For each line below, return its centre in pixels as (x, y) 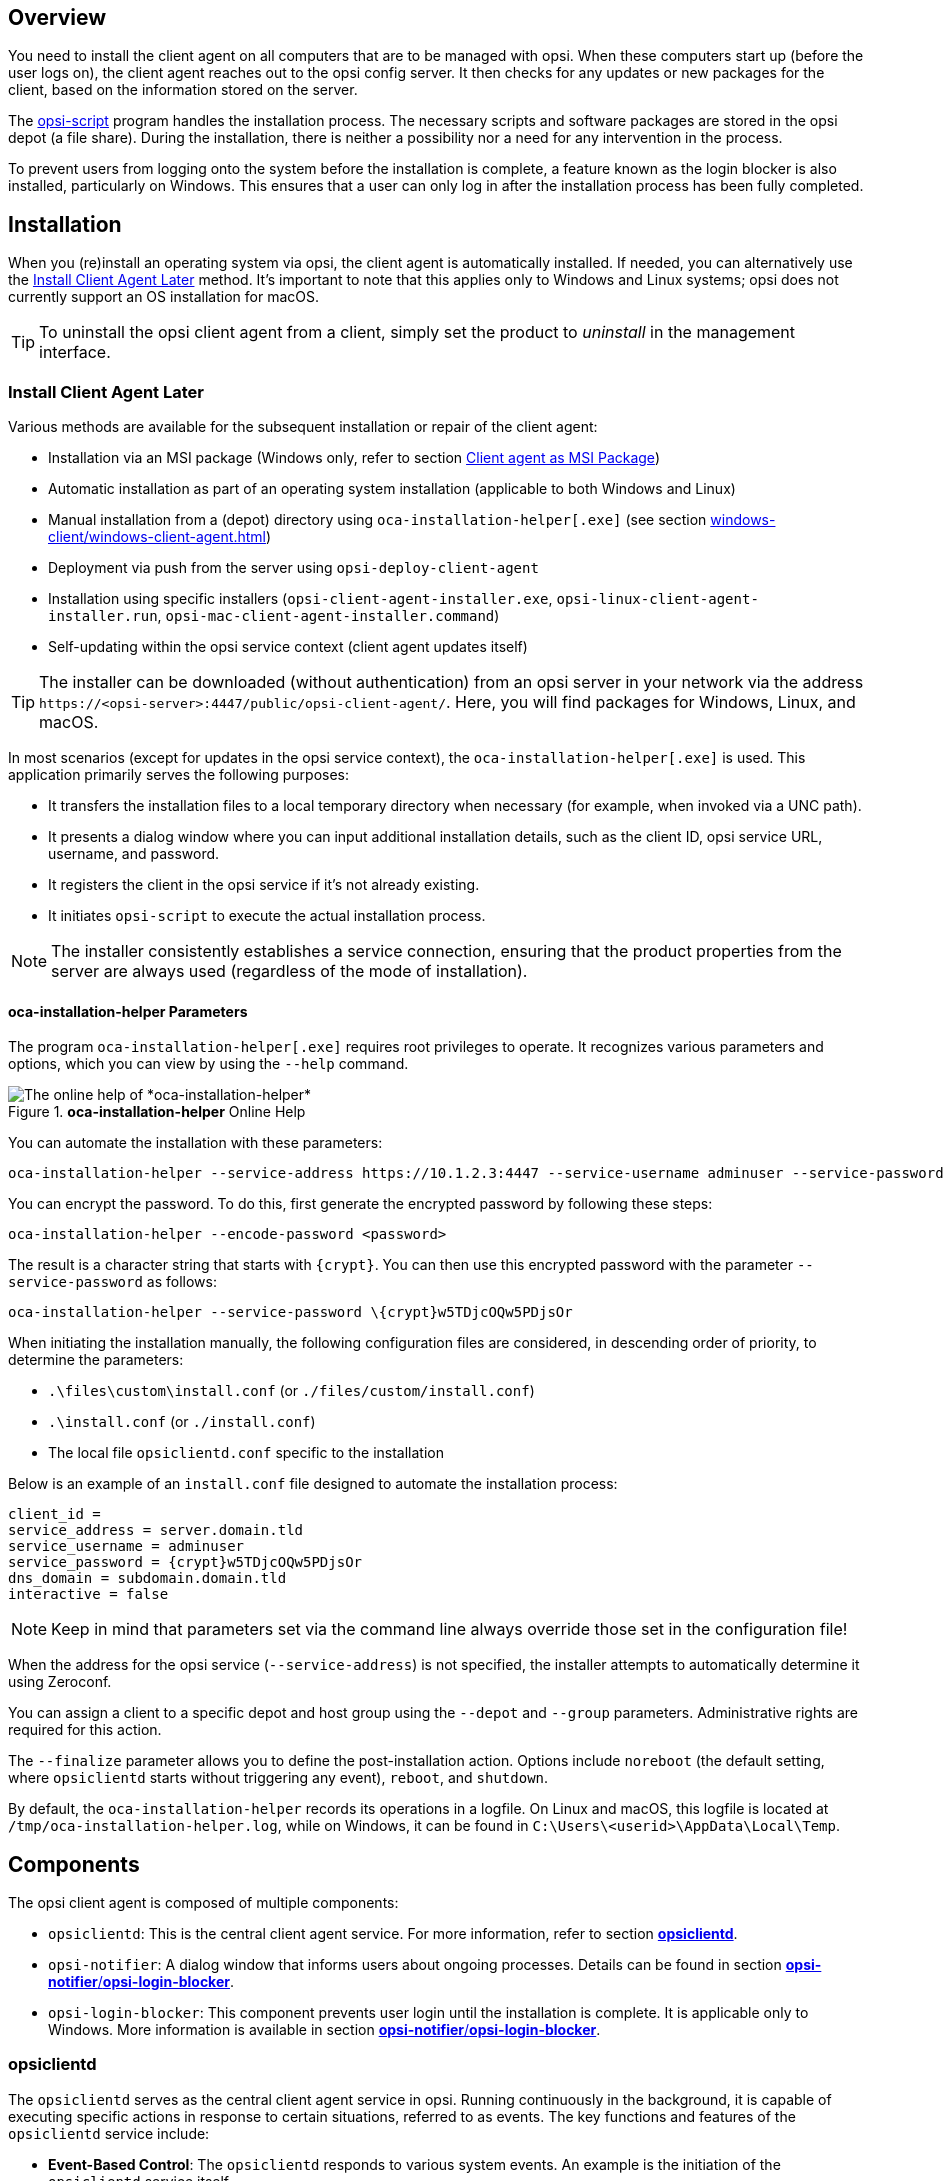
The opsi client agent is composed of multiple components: (203, 1903)
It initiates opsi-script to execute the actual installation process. (267, 916)
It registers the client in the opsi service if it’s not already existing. (264, 885)
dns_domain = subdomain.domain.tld (147, 1578)
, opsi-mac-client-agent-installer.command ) (328, 616)
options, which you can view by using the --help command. (208, 1064)
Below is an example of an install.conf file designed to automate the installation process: (313, 1484)
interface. (75, 352)
